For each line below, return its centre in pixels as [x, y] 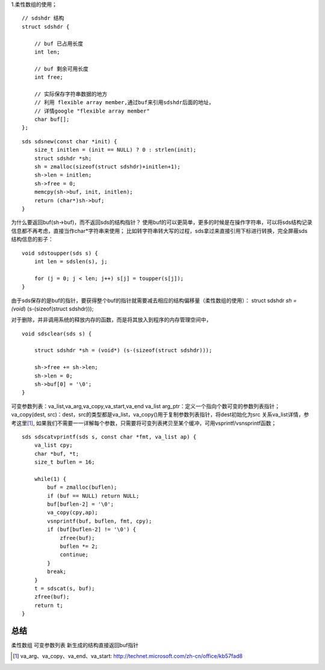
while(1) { [50, 479]
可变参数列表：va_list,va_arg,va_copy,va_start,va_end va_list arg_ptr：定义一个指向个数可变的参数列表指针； [145, 406]
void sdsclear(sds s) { [57, 333]
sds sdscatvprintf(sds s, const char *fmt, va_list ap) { [109, 437]
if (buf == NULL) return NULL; [93, 496]
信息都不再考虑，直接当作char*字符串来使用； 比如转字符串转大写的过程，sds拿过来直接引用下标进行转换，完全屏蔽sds [159, 231]
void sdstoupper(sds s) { [60, 253]
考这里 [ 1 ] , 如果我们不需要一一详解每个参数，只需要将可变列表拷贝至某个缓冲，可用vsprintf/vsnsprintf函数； [144, 423]
